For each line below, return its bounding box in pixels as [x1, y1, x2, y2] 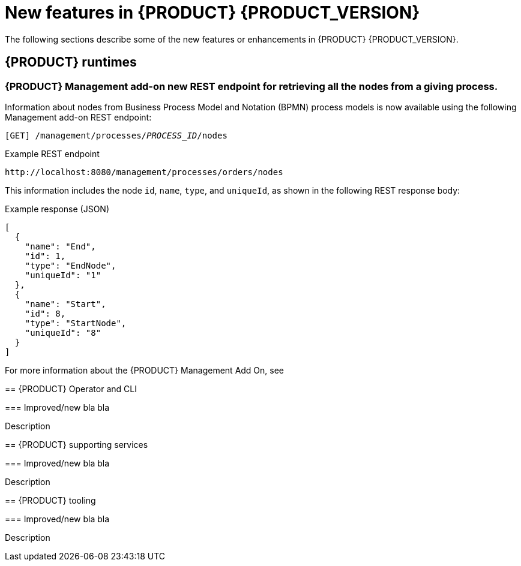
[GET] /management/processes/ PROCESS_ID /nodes [5, 130, 227, 140]
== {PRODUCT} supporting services [5, 439, 148, 450]
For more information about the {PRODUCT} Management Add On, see [5, 365, 285, 375]
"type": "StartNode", [25, 318, 127, 328]
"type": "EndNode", [25, 260, 116, 270]
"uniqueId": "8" [25, 327, 101, 338]
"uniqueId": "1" [25, 270, 101, 280]
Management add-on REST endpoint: [5, 112, 152, 122]
